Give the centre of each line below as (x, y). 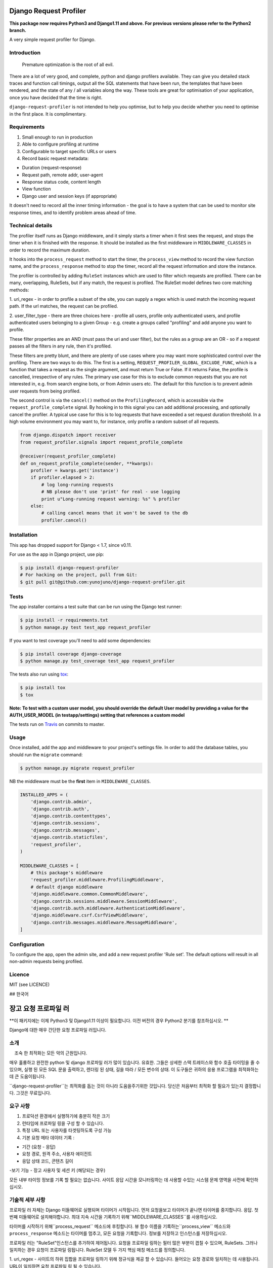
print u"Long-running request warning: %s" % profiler (111, 499)
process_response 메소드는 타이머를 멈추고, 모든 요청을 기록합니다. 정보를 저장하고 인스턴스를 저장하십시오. (118, 1234)
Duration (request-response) (52, 168)
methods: (19, 290)
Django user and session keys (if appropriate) (70, 196)
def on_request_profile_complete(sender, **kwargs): (87, 463)
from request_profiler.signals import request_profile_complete (101, 442)
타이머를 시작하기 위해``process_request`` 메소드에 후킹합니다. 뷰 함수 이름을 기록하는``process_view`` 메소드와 (120, 1226)
